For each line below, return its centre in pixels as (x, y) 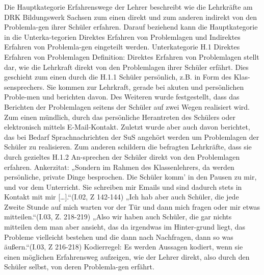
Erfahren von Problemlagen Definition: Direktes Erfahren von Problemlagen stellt (132, 56)
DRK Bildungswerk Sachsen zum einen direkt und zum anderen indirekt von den (130, 17)
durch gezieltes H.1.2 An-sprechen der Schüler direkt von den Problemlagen (122, 156)
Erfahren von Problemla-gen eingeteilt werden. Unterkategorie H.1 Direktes (122, 47)
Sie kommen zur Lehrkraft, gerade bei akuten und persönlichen (145, 86)
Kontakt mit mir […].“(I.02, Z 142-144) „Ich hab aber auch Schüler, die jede (122, 197)
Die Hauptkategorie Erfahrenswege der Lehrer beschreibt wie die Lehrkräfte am (128, 7)
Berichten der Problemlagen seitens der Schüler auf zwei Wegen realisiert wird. (127, 106)
